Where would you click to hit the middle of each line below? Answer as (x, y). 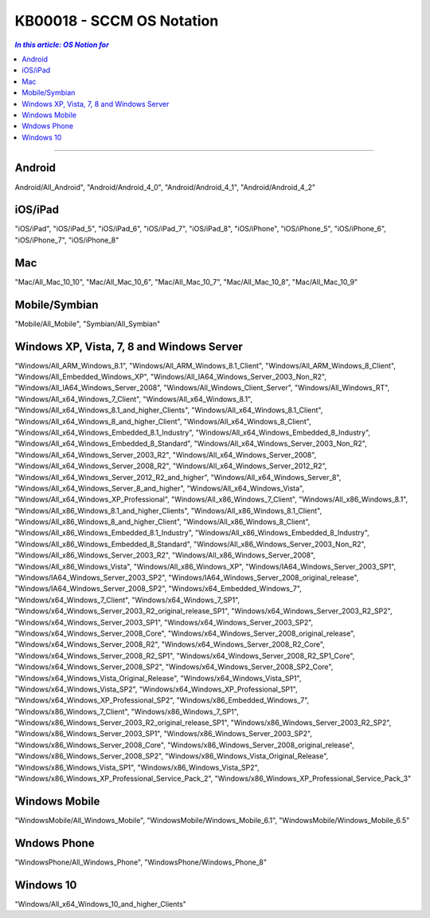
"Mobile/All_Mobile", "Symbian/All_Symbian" (88, 324)
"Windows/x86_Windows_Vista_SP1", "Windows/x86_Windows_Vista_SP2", (137, 767)
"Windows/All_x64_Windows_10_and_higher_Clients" (101, 904)
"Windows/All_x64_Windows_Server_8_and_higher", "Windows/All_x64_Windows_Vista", (160, 488)
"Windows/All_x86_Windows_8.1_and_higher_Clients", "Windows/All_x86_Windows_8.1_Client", (168, 510)
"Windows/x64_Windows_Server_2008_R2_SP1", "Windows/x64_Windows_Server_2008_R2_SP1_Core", (185, 656)
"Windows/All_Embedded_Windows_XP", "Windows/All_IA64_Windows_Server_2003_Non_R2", (170, 376)
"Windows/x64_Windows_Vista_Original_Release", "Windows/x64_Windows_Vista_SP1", (158, 678)
